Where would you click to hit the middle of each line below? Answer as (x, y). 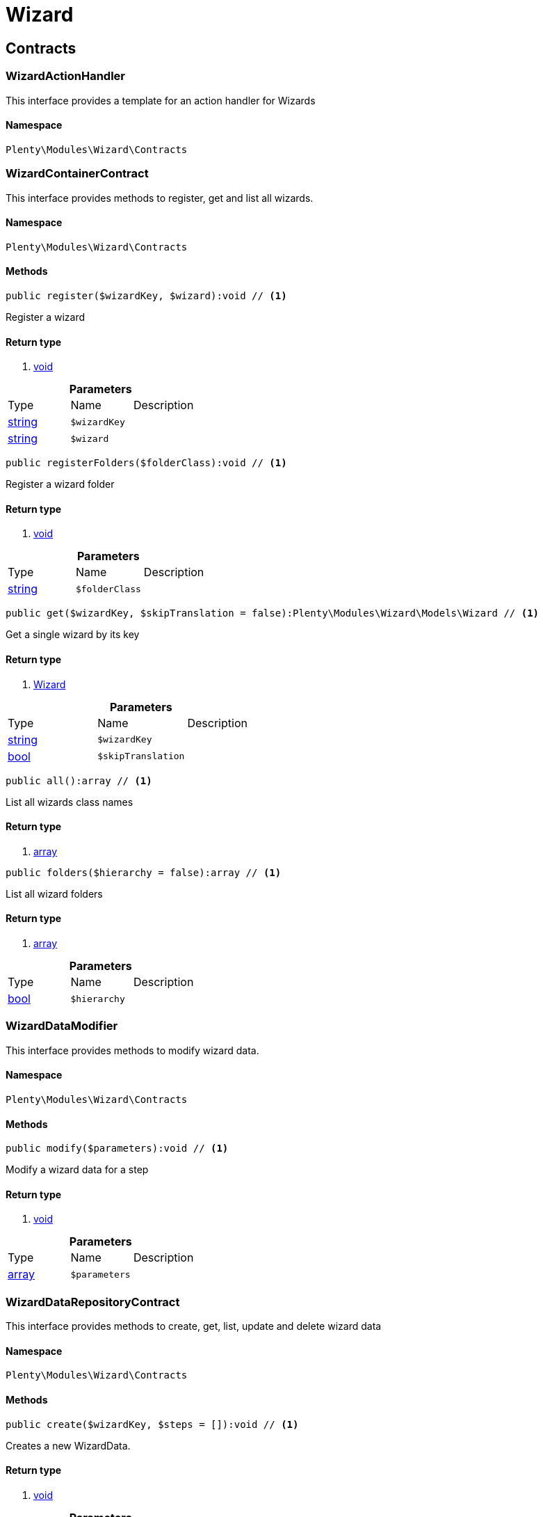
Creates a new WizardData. (68, 1445)
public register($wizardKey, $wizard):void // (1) (146, 295)
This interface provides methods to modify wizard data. (132, 1050)
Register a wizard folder (60, 484)
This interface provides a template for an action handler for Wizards (161, 100)
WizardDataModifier (62, 1026)
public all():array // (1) (79, 780)
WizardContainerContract (77, 174)
